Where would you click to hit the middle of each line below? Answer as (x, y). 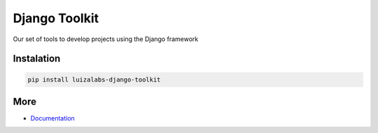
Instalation (37, 59)
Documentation (52, 118)
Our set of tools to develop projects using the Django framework (106, 39)
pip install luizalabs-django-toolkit (94, 79)
